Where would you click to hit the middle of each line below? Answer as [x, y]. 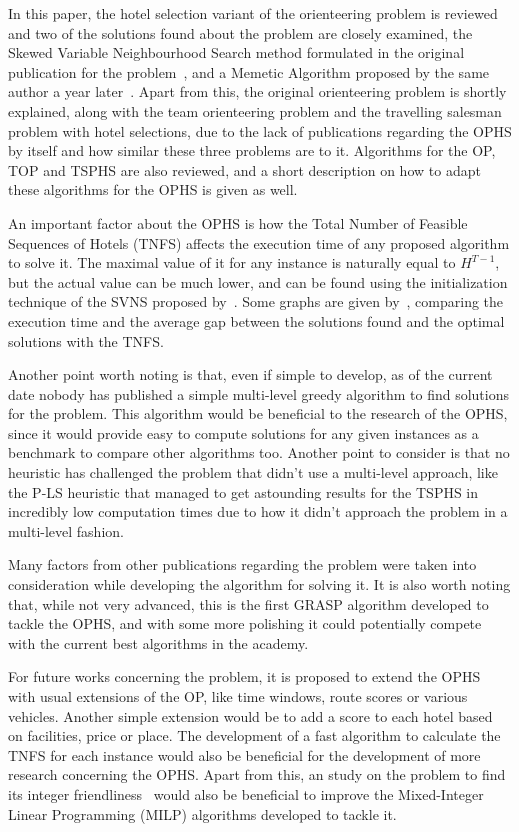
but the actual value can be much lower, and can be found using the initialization [258, 281]
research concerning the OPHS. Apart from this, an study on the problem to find [257, 774]
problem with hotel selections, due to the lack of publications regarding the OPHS [260, 130]
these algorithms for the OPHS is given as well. [153, 189]
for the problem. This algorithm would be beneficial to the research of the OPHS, [258, 413]
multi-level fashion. [66, 530]
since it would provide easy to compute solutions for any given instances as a [243, 432]
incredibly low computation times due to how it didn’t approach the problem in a [258, 511]
